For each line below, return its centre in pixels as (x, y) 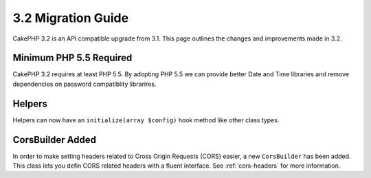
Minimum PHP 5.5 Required (72, 58)
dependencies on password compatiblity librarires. (85, 84)
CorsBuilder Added (54, 140)
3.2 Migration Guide (71, 18)
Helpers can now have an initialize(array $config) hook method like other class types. (146, 120)
